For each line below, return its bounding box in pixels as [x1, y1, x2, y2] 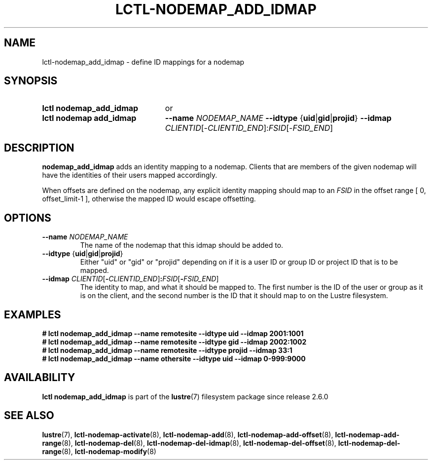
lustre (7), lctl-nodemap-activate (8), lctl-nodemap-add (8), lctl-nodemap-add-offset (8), [42, 430, 333, 439]
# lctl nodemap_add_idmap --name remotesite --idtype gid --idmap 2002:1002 [42, 337, 307, 346]
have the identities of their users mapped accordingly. [42, 171, 217, 180]
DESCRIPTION [4, 141, 74, 154]
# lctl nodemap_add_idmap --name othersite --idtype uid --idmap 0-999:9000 [42, 354, 306, 363]
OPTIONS [4, 211, 51, 224]
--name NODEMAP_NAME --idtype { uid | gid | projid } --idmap [165, 113, 392, 123]
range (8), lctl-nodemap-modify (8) [42, 447, 156, 456]
